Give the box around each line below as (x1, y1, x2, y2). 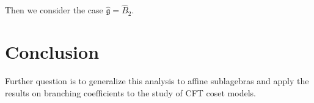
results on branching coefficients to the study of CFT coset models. (5, 86, 256, 99)
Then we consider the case (5, 4, 103, 16)
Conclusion (5, 39, 100, 64)
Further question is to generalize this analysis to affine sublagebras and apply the (5, 74, 309, 87)
